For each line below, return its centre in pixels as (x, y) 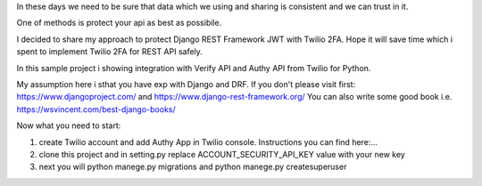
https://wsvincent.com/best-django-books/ (96, 109)
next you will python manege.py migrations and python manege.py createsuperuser (193, 167)
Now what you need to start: (69, 125)
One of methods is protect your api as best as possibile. (119, 23)
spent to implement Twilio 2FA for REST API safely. (109, 52)
